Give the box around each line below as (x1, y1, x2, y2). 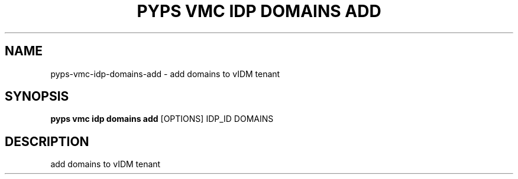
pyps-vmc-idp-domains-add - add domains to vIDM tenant (50, 68, 280, 79)
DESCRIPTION (5, 134, 89, 149)
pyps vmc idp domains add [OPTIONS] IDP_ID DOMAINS (50, 114, 274, 124)
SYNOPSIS (5, 89, 69, 104)
